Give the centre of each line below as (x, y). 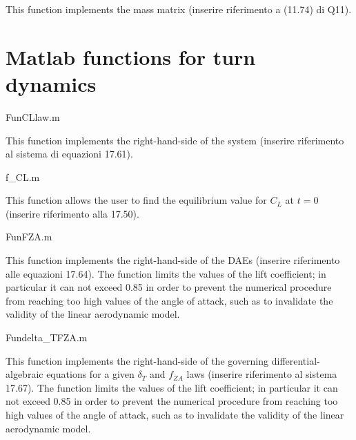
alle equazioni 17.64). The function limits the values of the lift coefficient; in (166, 273)
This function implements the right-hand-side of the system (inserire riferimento (175, 140)
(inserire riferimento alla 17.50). (72, 213)
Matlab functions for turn (131, 56)
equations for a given (90, 374)
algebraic (24, 374)
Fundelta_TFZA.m (47, 337)
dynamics (51, 83)
